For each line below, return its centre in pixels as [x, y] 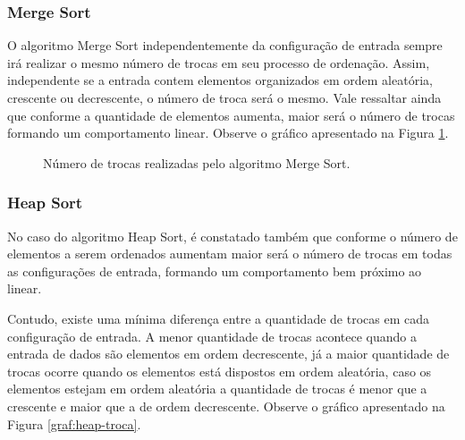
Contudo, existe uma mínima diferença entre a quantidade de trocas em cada [218, 318]
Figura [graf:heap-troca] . [74, 423]
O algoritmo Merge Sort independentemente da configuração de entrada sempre [225, 45]
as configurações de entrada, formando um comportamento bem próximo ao [215, 271]
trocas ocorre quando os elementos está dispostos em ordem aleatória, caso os [220, 371]
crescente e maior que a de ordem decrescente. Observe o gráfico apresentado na [226, 406]
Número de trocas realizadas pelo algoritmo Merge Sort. [197, 162]
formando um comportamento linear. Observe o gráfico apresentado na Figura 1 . [228, 133]
